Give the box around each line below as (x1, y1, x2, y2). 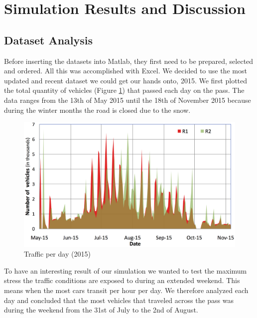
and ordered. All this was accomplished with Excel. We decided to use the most (4, 65, 247, 76)
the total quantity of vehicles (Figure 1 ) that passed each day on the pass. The (4, 85, 245, 95)
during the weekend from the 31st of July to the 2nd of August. (4, 305, 198, 315)
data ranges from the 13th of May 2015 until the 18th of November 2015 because (4, 94, 251, 105)
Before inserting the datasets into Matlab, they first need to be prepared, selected (4, 55, 254, 66)
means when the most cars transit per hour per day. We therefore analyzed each (4, 285, 249, 296)
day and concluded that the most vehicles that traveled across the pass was (4, 295, 234, 305)
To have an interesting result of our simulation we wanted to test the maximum (4, 265, 247, 276)
